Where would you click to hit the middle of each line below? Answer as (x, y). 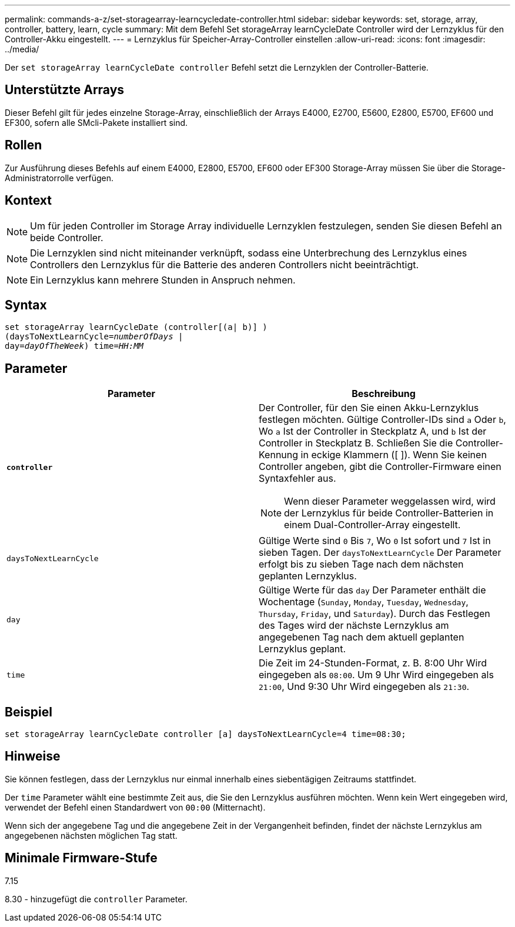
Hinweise (33, 756)
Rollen (24, 145)
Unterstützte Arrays (65, 90)
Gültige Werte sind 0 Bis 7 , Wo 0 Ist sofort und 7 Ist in (375, 541)
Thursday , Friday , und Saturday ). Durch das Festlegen (374, 614)
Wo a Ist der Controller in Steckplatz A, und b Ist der (373, 431)
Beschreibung (384, 394)
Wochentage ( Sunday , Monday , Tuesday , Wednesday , (364, 602)
